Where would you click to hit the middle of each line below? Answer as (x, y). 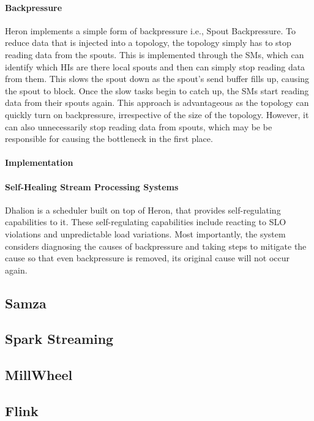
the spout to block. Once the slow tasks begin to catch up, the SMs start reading (157, 90)
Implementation (39, 162)
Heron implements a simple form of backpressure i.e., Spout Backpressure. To (150, 30)
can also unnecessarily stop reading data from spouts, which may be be (139, 126)
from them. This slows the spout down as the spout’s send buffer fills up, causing (157, 79)
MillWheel (39, 375)
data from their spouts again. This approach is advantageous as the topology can (157, 102)
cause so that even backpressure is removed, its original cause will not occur (148, 258)
